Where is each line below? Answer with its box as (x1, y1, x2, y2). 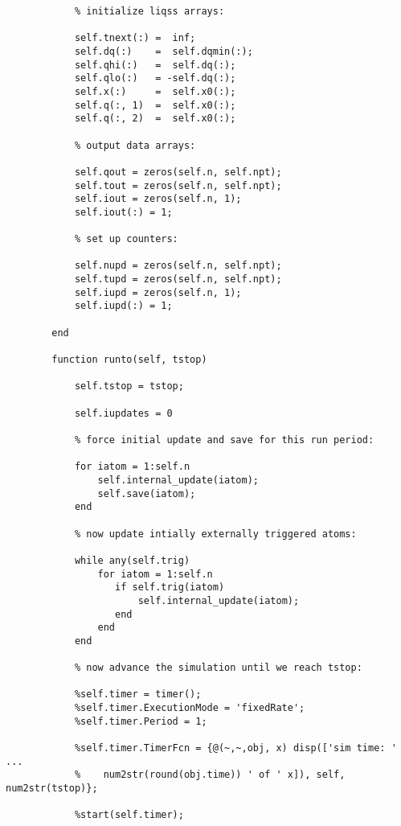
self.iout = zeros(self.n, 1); (74, 193, 242, 205)
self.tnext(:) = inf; (74, 32, 196, 44)
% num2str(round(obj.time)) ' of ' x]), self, (74, 769, 346, 781)
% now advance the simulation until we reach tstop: (74, 662, 362, 674)
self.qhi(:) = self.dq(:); (74, 59, 236, 71)
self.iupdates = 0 (74, 407, 173, 419)
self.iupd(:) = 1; (74, 300, 173, 312)
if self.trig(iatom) (115, 581, 225, 594)
